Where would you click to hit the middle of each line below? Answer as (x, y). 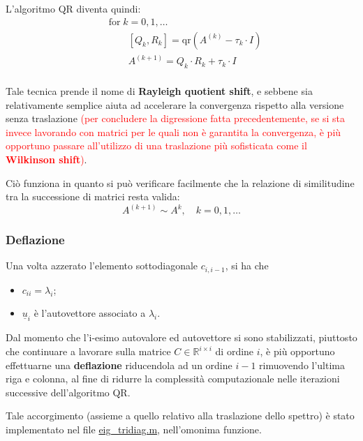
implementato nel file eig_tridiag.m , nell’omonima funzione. (134, 429)
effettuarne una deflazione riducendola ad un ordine (119, 365)
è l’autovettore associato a (90, 313)
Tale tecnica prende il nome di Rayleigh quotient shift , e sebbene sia (159, 90)
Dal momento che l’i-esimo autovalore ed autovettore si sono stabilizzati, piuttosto (181, 337)
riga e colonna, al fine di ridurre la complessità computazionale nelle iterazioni (173, 379)
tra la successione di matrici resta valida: (93, 196)
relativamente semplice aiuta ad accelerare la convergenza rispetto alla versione (175, 104)
